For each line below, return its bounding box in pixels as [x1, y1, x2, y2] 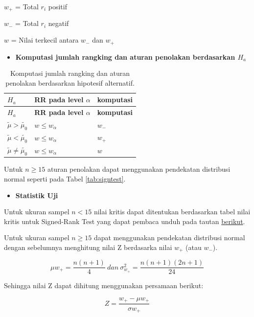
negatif [48, 18, 69, 28]
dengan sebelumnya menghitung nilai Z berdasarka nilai [4, 242, 172, 252]
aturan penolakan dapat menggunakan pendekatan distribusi [47, 164, 231, 174]
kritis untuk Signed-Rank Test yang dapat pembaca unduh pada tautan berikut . [4, 216, 245, 226]
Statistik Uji [15, 190, 58, 200]
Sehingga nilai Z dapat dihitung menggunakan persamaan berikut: [4, 280, 204, 291]
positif [48, 1, 67, 11]
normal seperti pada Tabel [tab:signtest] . [4, 173, 126, 183]
